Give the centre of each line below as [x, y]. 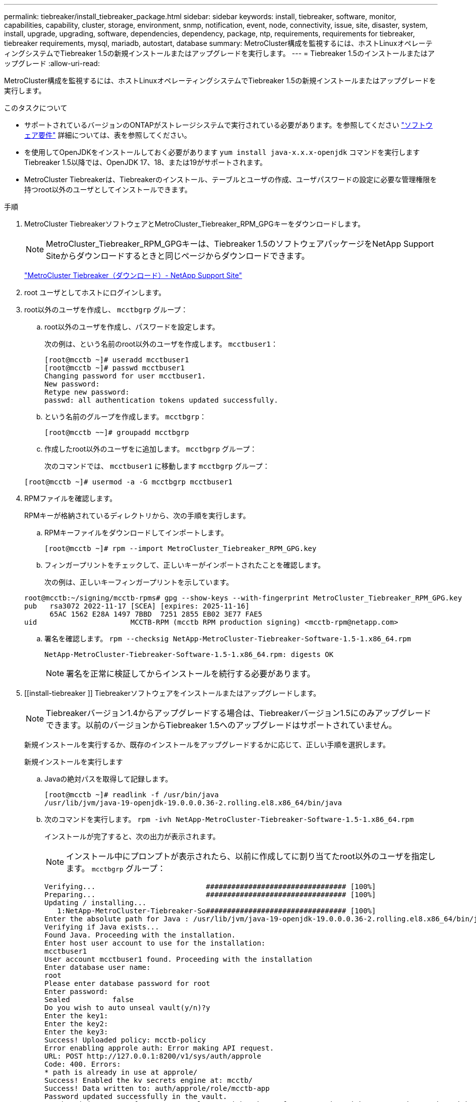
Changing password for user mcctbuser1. [125, 376]
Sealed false [89, 1000]
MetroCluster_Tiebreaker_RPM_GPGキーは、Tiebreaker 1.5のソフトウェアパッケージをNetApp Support [240, 244]
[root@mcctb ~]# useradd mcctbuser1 [117, 360]
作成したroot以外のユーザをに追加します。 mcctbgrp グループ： [151, 449]
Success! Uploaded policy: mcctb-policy [125, 1040]
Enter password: [76, 991]
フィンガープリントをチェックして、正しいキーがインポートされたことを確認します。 [185, 565]
